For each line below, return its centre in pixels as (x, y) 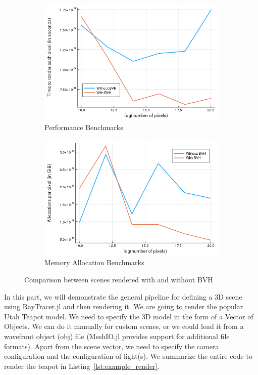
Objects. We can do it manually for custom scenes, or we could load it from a (124, 326)
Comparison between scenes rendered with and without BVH (119, 280)
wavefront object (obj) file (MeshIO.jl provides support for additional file (117, 336)
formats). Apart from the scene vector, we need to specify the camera (112, 346)
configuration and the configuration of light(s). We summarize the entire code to (128, 356)
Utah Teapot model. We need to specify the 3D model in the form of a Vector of (129, 316)
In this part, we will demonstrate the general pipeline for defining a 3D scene (123, 296)
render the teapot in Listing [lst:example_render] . (82, 366)
